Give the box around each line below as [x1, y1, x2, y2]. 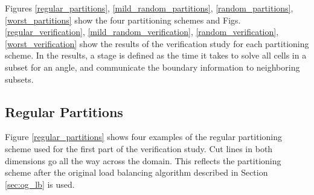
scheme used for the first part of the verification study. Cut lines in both [5, 142, 273, 155]
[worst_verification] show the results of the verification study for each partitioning [5, 37, 309, 50]
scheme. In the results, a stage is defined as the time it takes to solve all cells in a [5, 49, 307, 62]
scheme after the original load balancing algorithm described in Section [5, 166, 268, 179]
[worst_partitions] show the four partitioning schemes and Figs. [5, 13, 241, 26]
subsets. [5, 72, 34, 85]
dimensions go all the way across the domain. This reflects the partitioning [5, 154, 281, 167]
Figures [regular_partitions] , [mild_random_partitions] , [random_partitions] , [5, 2, 293, 14]
